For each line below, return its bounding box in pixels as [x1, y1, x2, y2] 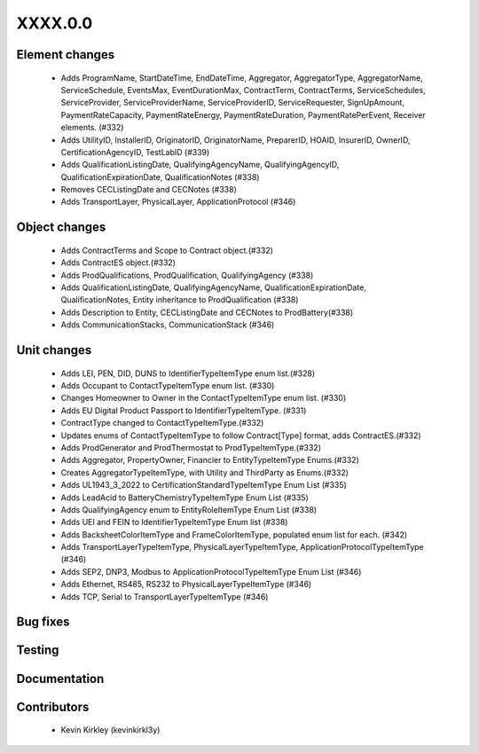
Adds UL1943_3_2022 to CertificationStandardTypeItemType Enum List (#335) [60, 480, 348, 490]
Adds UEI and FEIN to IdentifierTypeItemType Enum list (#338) [60, 517, 288, 528]
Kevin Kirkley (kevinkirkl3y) [60, 725, 161, 735]
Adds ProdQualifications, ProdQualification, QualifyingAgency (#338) [60, 270, 314, 280]
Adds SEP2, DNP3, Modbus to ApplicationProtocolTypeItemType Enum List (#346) [60, 566, 362, 577]
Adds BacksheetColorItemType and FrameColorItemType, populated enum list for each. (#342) [60, 529, 408, 540]
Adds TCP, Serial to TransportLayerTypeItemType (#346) [60, 591, 269, 602]
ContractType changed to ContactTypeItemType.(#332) [60, 418, 264, 428]
